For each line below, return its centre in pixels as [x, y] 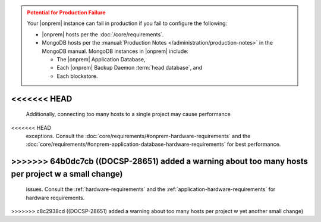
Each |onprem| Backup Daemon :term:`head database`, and [130, 68]
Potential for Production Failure [67, 12]
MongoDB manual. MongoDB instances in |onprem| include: [115, 51]
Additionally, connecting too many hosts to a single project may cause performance [128, 114]
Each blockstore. [77, 76]
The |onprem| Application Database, [101, 59]
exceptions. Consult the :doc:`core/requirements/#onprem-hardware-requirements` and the [138, 136]
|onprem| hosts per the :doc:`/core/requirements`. [103, 34]
